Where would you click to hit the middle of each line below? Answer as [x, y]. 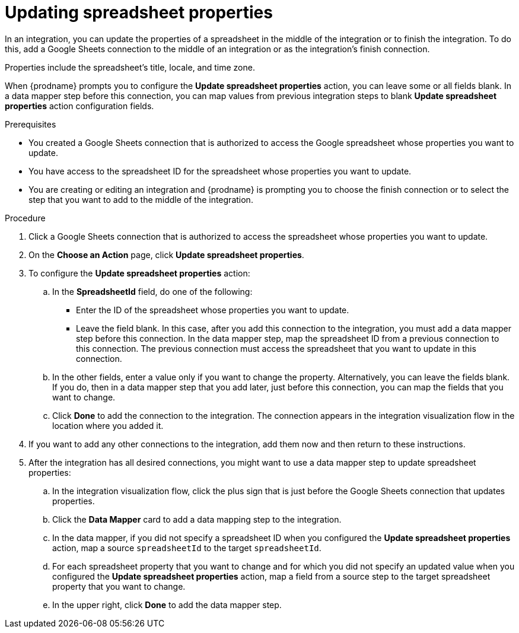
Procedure [25, 218]
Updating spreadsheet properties [139, 12]
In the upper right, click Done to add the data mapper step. [167, 605]
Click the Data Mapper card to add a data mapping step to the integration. [197, 519]
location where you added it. [108, 425]
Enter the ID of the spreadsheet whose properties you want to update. [213, 310]
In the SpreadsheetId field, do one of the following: [152, 291]
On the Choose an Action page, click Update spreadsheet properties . [166, 255]
